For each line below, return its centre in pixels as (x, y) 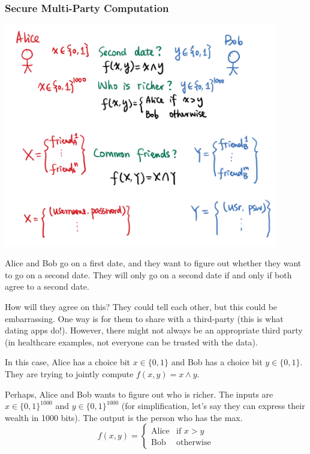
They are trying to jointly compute (69, 373)
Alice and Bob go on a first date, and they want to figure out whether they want (153, 263)
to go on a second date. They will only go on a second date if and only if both (148, 274)
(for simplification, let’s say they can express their (213, 406)
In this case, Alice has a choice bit (68, 362)
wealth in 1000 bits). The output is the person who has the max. (124, 417)
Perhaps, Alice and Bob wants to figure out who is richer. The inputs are (139, 394)
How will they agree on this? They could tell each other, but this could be (141, 307)
